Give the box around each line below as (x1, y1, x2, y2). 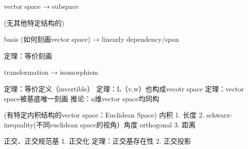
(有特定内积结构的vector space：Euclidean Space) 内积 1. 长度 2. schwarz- (4, 110, 232, 120)
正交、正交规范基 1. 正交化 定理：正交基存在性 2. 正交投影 (4, 136, 192, 146)
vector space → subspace (4, 1, 79, 11)
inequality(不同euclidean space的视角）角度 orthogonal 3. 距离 (4, 119, 196, 129)
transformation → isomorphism (4, 67, 98, 77)
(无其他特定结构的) (4, 17, 64, 28)
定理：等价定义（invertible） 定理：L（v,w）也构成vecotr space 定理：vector (4, 83, 244, 93)
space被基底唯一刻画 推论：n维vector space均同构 (4, 93, 159, 103)
